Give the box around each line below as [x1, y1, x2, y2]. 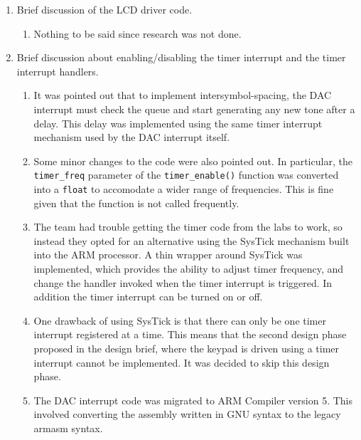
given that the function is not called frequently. [33, 195, 239, 210]
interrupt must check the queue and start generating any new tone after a [33, 101, 355, 116]
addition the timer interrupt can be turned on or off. [33, 289, 263, 304]
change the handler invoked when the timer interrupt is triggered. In [33, 275, 333, 290]
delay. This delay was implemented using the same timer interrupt [33, 115, 323, 130]
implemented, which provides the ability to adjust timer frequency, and [33, 261, 344, 276]
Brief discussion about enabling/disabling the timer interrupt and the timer [16, 50, 346, 65]
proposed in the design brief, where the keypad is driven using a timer [33, 341, 340, 355]
